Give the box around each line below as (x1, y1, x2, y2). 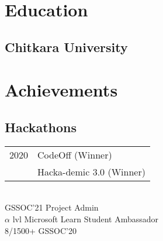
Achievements (5, 78, 118, 102)
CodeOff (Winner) (37, 147, 112, 161)
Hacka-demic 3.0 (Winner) (37, 164, 145, 178)
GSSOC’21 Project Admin (5, 201, 99, 214)
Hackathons (5, 118, 77, 136)
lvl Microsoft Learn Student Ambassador (12, 212, 159, 225)
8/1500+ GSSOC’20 (5, 224, 77, 236)
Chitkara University (5, 37, 128, 56)
